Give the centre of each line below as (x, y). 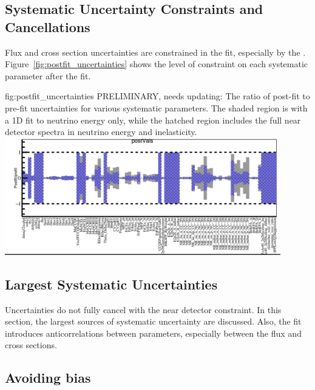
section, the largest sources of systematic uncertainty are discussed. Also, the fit (153, 321)
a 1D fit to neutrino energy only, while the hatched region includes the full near (153, 120)
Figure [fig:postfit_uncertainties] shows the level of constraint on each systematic (157, 64)
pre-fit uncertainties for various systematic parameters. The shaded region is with (156, 107)
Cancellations (48, 26)
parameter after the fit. (48, 75)
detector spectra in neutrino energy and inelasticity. (101, 132)
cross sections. (31, 345)
